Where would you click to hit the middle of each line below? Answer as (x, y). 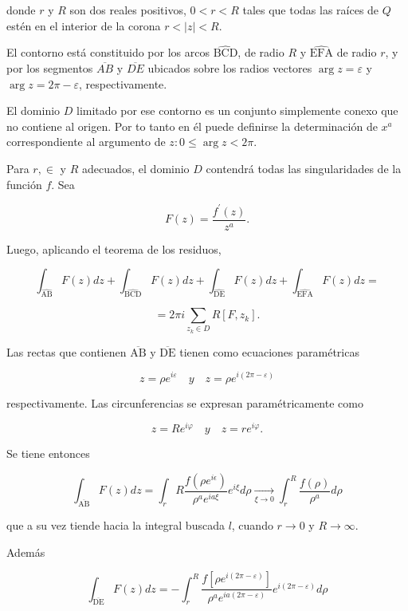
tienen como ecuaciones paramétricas (269, 351)
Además (26, 552)
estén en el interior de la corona (84, 25)
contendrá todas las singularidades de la (304, 168)
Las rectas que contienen (67, 351)
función (24, 184)
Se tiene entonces (48, 453)
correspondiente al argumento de (86, 142)
